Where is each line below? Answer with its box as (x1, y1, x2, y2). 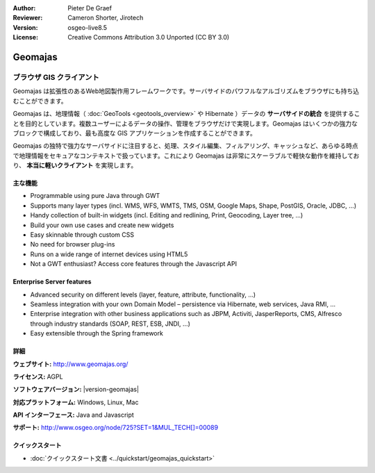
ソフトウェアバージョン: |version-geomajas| (12, 385, 139, 394)
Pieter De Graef (67, 4, 112, 12)
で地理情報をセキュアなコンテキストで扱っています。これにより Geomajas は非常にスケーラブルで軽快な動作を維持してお (12, 151, 360, 160)
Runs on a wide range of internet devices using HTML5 (30, 250, 188, 258)
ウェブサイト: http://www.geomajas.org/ (12, 360, 128, 368)
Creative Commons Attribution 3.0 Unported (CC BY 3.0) (67, 33, 230, 42)
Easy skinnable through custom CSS (30, 231, 135, 239)
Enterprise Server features (12, 278, 92, 286)
